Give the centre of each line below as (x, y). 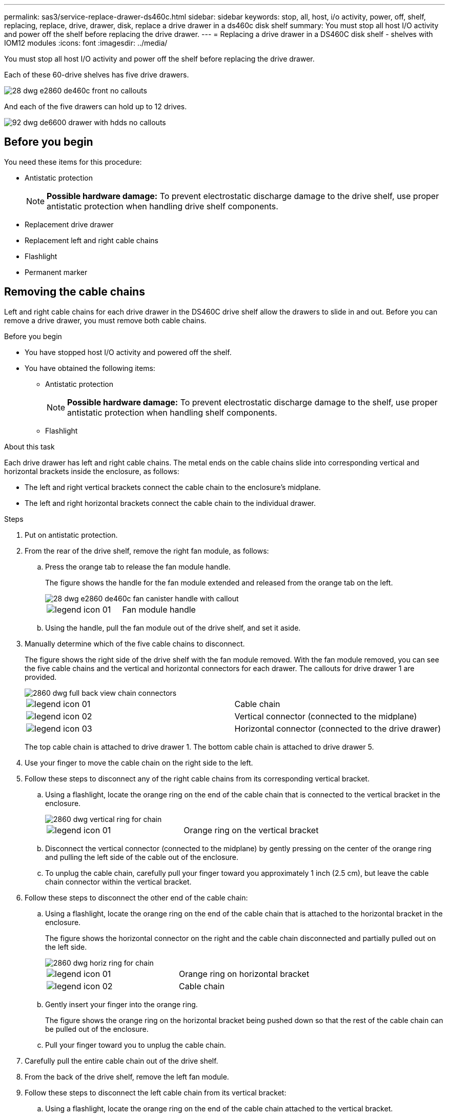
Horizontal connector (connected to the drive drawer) (338, 728)
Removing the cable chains (75, 292)
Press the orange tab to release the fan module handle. (138, 566)
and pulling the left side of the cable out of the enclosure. (142, 857)
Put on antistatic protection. (71, 535)
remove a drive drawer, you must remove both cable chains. (105, 320)
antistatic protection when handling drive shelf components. (162, 206)
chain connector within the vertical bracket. (118, 881)
